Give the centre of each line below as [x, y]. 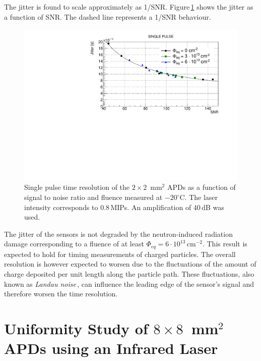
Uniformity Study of [76, 328]
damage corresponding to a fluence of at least [74, 244]
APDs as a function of [201, 187]
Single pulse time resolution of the [77, 187]
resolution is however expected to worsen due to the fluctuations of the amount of [130, 264]
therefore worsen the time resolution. [61, 294]
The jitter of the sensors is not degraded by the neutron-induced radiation [118, 234]
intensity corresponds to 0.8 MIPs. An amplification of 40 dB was [124, 207]
